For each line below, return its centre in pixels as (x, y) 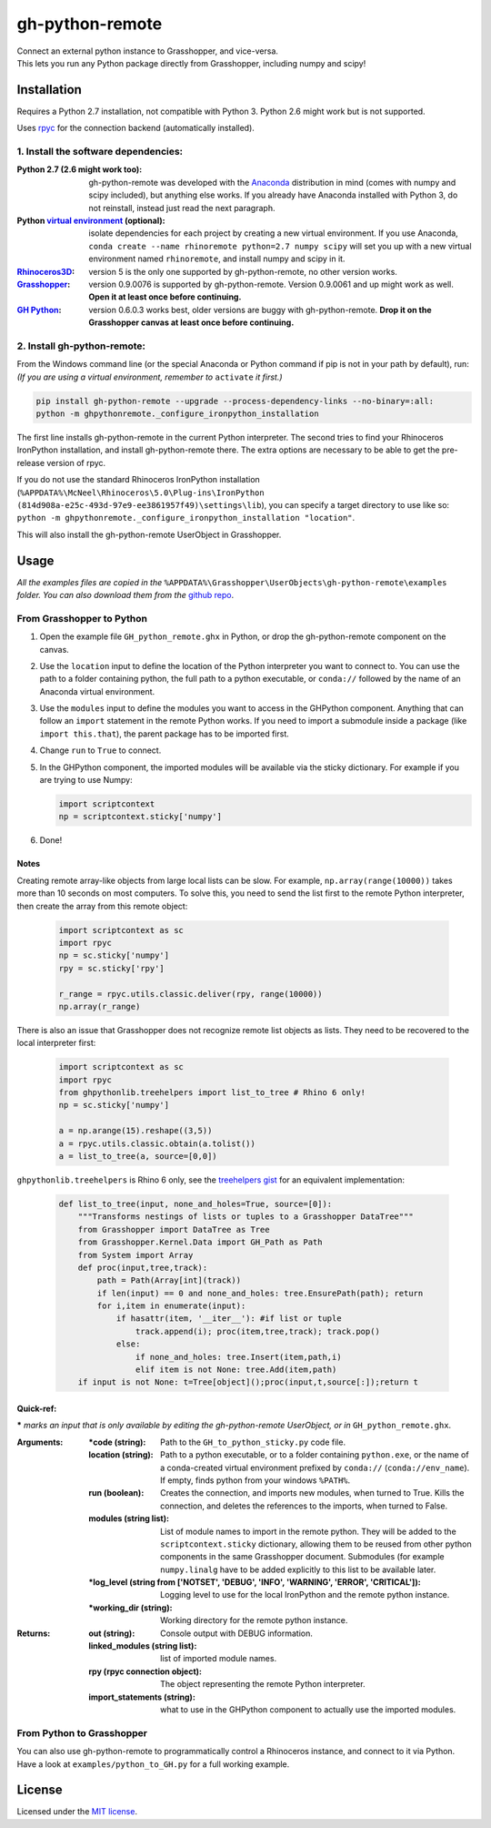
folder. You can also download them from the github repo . (125, 594)
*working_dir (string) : (130, 1608)
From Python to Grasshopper (82, 1732)
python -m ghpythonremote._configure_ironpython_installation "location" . (186, 518)
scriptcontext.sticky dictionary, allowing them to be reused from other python (316, 1544)
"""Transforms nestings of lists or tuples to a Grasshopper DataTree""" (245, 1217)
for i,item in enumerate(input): (171, 1306)
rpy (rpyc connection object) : (145, 1671)
